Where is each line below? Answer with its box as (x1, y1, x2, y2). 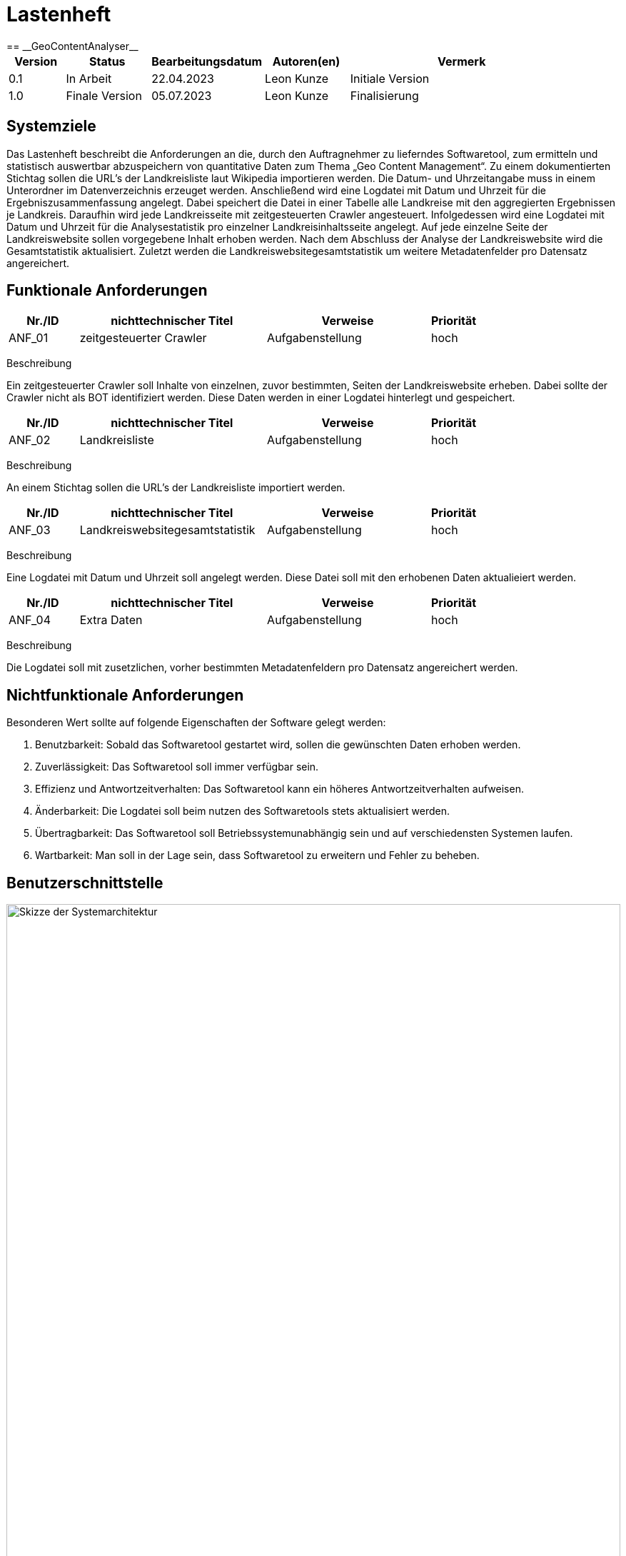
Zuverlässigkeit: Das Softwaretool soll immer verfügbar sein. (35, 761, 319, 773)
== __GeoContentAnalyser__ (6, 39, 138, 52)
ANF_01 (9, 331, 49, 346)
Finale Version (66, 88, 142, 103)
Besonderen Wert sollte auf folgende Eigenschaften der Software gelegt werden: (6, 716, 386, 729)
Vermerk (438, 54, 486, 69)
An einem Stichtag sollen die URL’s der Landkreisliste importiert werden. (6, 481, 345, 494)
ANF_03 (9, 523, 51, 538)
